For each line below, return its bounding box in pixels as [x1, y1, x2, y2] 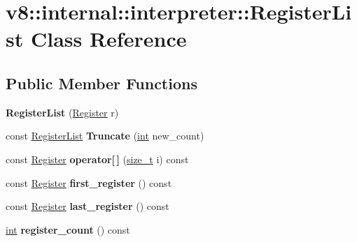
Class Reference [30, 24, 187, 53]
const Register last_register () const [6, 199, 169, 213]
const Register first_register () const [6, 175, 172, 190]
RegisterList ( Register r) [6, 105, 119, 119]
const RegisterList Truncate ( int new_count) [6, 128, 204, 143]
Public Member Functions [6, 72, 197, 93]
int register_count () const [6, 222, 130, 236]
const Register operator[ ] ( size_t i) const [6, 151, 189, 166]
